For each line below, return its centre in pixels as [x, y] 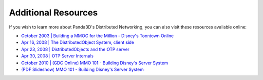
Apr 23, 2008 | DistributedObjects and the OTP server [75, 49]
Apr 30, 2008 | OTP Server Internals [57, 56]
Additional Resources [53, 13]
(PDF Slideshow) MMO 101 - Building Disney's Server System [82, 69]
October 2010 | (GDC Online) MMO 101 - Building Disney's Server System [94, 63]
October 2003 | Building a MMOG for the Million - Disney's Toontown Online [97, 36]
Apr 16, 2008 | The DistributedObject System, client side [78, 42]
